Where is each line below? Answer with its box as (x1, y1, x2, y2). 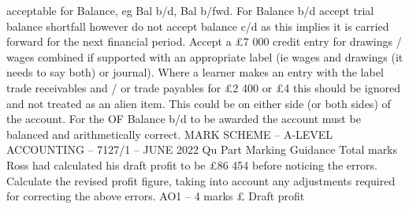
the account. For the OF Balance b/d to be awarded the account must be (6, 110, 361, 127)
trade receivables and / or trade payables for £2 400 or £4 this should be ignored (6, 79, 400, 95)
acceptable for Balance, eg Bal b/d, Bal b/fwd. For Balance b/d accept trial (6, 2, 374, 18)
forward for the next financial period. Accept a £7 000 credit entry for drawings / (6, 33, 402, 50)
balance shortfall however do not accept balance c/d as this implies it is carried (6, 17, 389, 34)
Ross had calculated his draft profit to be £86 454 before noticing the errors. (6, 156, 377, 173)
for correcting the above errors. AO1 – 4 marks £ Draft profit (6, 188, 305, 204)
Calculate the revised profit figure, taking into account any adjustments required (6, 172, 396, 188)
